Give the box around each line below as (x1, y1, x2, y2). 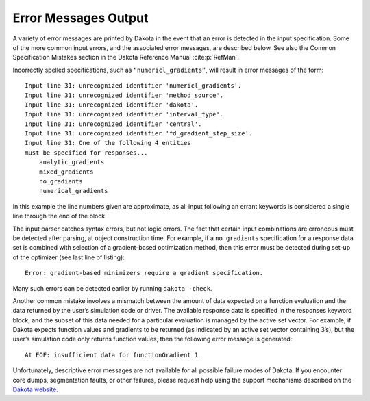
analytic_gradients (38, 158, 105, 166)
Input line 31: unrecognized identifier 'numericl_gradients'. (25, 82, 242, 90)
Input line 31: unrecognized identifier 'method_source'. (25, 91, 224, 99)
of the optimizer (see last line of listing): (12, 253, 125, 261)
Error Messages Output (12, 10, 149, 25)
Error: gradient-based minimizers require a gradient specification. (25, 269, 264, 277)
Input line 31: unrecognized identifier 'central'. (25, 120, 202, 128)
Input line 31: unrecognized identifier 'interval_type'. (25, 110, 224, 118)
